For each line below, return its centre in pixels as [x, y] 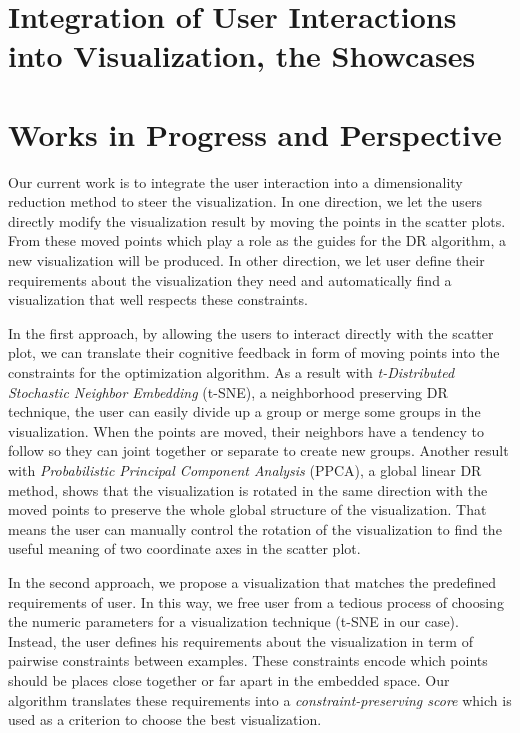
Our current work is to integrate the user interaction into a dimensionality [235, 181]
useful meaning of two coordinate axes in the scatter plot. [184, 548]
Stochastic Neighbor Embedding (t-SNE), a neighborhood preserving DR [228, 391]
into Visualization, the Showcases [242, 55]
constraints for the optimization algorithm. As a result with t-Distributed [231, 372]
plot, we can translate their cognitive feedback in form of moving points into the [254, 352]
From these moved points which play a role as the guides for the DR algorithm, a [257, 240]
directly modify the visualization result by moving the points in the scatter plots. [257, 220]
